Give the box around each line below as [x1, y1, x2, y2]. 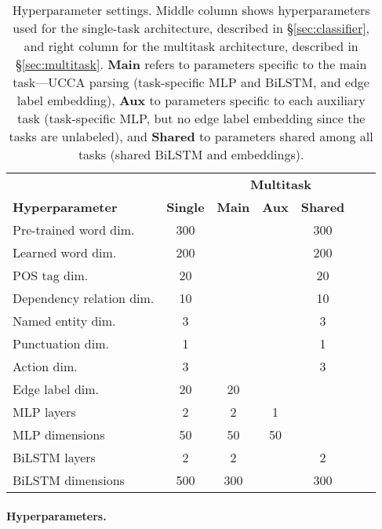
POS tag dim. [13, 266, 89, 284]
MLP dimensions [13, 425, 105, 443]
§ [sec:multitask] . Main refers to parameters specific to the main [15, 55, 367, 73]
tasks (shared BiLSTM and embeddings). [78, 145, 304, 163]
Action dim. [13, 357, 78, 375]
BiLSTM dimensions [13, 471, 125, 489]
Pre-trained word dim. [13, 221, 135, 239]
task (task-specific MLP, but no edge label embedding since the [16, 109, 366, 127]
